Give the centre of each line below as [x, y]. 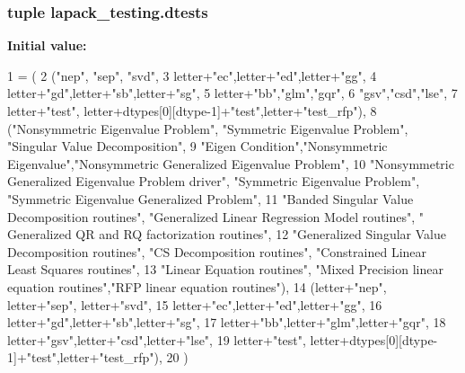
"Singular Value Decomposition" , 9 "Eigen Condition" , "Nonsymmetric [197, 146]
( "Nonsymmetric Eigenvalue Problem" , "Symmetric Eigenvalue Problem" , [208, 128]
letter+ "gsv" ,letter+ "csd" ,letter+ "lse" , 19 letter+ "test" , [157, 339]
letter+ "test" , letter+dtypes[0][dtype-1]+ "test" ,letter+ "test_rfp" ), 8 [192, 111]
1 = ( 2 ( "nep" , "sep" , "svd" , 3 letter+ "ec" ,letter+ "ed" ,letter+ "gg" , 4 [192, 75]
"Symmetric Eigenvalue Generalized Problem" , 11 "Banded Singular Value [211, 198]
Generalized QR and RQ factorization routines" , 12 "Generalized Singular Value [227, 234]
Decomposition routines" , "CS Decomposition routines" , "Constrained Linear [217, 251]
